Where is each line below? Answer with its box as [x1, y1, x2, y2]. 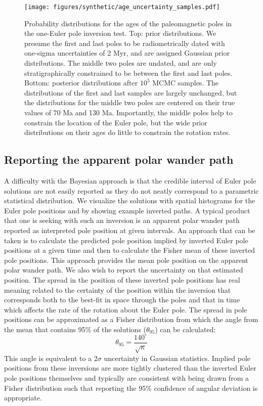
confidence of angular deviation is [154, 382, 258, 393]
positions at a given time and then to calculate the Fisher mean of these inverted [4, 245, 255, 255]
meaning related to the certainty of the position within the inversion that [4, 284, 231, 295]
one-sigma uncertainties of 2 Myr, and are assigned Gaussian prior [24, 48, 230, 58]
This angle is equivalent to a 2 [4, 352, 98, 363]
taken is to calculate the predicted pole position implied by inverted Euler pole [4, 235, 248, 245]
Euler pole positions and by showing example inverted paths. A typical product [4, 205, 250, 215]
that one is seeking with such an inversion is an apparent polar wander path [4, 215, 240, 225]
